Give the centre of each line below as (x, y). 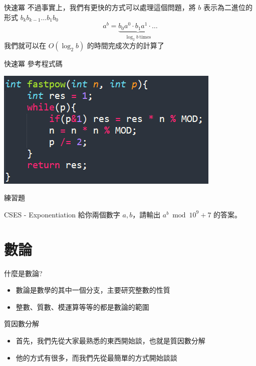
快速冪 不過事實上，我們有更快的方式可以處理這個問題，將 (100, 7)
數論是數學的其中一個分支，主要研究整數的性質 (93, 290)
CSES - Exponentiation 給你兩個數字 (62, 214)
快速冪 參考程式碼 (33, 64)
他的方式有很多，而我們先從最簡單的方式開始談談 (96, 357)
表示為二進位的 (228, 7)
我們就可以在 (25, 45)
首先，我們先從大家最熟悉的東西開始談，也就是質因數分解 (110, 340)
